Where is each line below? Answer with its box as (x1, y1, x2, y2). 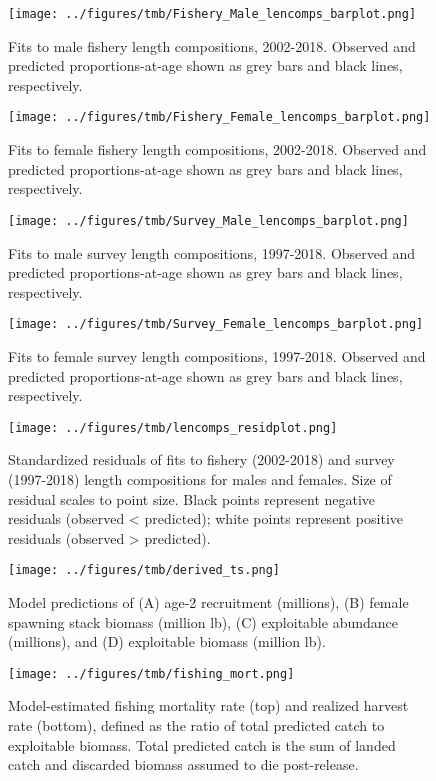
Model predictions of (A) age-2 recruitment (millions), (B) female (8, 592, 409, 613)
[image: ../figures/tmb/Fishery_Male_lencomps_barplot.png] (8, 7, 417, 21)
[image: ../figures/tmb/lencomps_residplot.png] (8, 420, 338, 435)
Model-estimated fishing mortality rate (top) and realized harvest (8, 695, 409, 716)
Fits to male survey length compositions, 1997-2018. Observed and (8, 242, 416, 263)
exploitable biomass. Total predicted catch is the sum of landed (8, 734, 396, 755)
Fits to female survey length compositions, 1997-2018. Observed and (8, 345, 426, 366)
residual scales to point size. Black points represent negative (8, 488, 376, 509)
